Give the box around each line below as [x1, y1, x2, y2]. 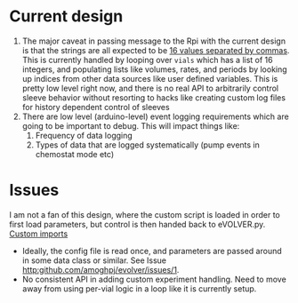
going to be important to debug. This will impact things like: [21, 120, 240, 131]
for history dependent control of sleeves [21, 101, 171, 112]
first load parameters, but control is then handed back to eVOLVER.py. [9, 219, 266, 229]
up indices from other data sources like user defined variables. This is [21, 73, 278, 84]
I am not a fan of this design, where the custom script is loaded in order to [9, 209, 280, 219]
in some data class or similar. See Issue [21, 255, 167, 266]
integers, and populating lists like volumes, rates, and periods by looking [21, 64, 287, 75]
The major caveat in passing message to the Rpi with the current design [21, 36, 286, 46]
